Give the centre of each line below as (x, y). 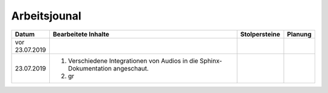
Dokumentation (90, 68)
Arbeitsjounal (46, 16)
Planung (299, 34)
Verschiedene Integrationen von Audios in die (133, 61)
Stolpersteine (260, 34)
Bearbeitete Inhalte (81, 34)
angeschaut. (131, 68)
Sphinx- (211, 61)
